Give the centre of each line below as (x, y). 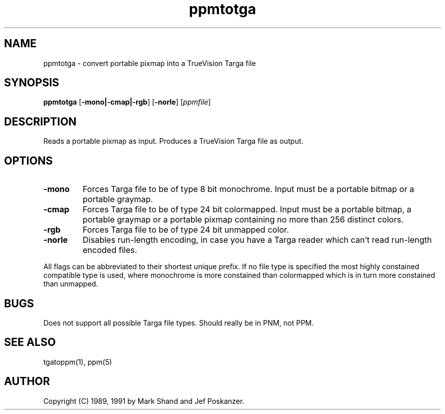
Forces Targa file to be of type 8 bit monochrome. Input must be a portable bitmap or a (248, 189)
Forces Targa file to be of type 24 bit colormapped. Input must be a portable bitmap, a (247, 210)
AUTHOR (27, 381)
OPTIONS (28, 161)
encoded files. (110, 250)
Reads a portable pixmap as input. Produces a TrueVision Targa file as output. (173, 141)
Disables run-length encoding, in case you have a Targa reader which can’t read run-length (257, 240)
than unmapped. (71, 284)
